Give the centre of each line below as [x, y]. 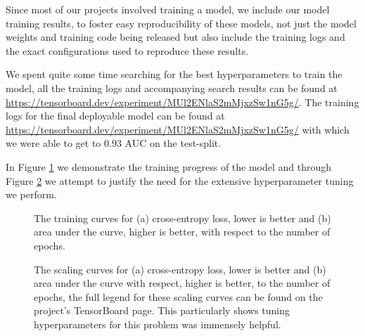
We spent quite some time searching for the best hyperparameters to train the [174, 74]
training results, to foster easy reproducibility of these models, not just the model [181, 23]
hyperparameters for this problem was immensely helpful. [158, 324]
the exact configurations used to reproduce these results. [127, 50]
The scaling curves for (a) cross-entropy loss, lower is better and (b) [180, 269]
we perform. [31, 194]
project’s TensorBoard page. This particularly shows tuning [162, 310]
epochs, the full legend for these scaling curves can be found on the [178, 296]
